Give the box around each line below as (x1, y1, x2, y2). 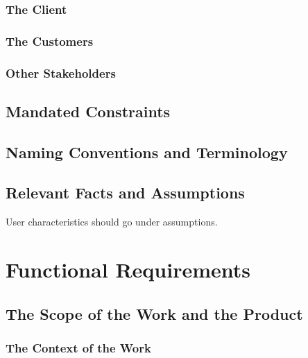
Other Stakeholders (6, 64, 116, 81)
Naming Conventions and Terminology (6, 141, 288, 162)
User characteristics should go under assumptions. (6, 214, 218, 229)
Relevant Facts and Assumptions (6, 182, 245, 203)
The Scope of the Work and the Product (6, 302, 303, 324)
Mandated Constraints (6, 100, 171, 121)
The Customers (6, 32, 94, 49)
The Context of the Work (6, 339, 151, 356)
